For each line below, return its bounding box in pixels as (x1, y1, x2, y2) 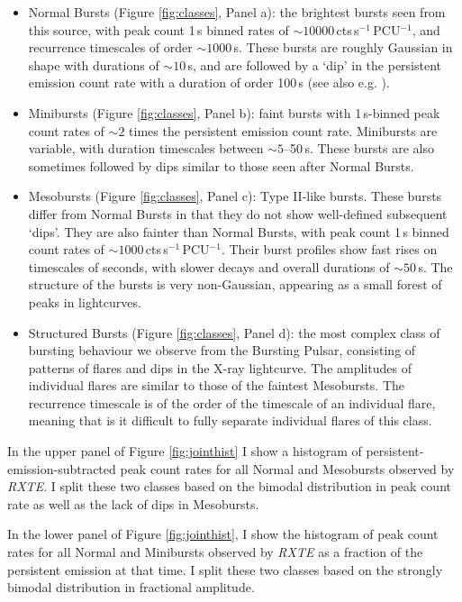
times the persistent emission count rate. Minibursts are (129, 121, 438, 140)
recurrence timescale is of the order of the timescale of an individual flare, (28, 393, 436, 412)
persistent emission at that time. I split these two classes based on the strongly (7, 560, 443, 579)
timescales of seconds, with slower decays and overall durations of (28, 257, 390, 276)
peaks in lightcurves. (28, 292, 141, 311)
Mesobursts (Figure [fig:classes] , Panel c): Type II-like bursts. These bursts (28, 187, 442, 205)
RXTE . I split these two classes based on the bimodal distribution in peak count (7, 477, 451, 496)
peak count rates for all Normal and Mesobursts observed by (120, 459, 455, 478)
